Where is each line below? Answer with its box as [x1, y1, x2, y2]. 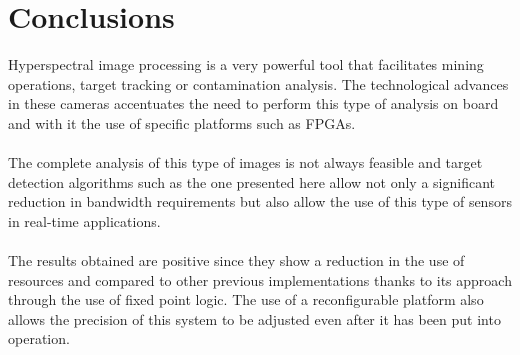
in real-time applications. [8, 210, 161, 231]
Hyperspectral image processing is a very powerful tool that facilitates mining [8, 54, 484, 75]
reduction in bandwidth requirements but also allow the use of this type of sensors [8, 191, 512, 212]
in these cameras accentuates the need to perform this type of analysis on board [8, 93, 499, 114]
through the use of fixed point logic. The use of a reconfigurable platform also [8, 289, 484, 310]
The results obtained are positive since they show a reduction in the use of [8, 250, 465, 271]
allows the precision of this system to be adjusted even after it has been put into [8, 308, 501, 329]
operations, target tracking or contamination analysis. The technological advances [8, 73, 509, 94]
